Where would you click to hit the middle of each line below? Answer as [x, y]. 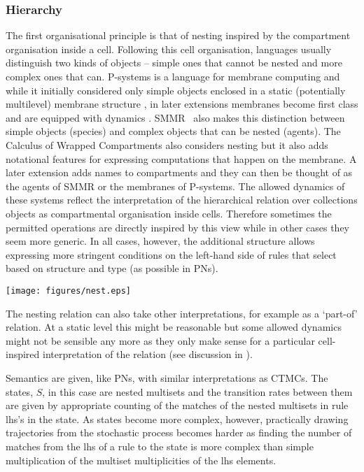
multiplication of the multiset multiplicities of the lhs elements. [141, 460]
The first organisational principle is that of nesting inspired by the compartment [178, 35]
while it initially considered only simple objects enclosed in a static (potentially [176, 90]
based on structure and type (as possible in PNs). [112, 268]
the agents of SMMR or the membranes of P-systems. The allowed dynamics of [175, 186]
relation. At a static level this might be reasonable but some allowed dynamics [174, 327]
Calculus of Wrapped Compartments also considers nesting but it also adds [167, 144]
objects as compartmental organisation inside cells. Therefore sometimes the [169, 213]
